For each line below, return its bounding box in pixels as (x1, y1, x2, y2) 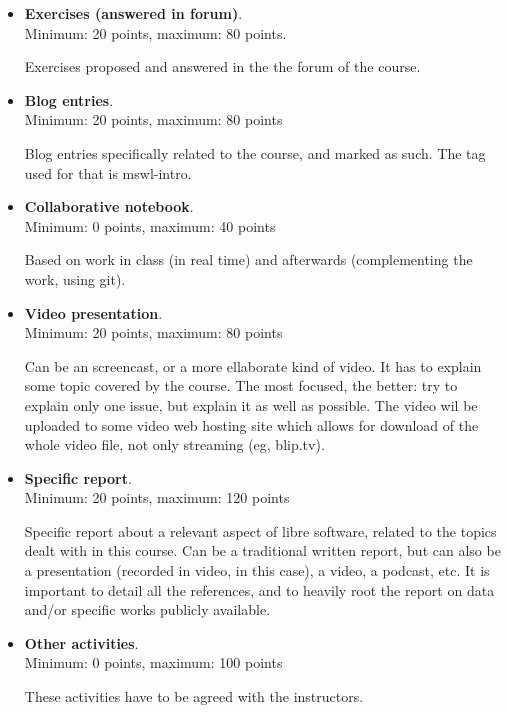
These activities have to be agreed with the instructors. (24, 686, 364, 707)
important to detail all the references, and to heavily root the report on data (24, 579, 495, 600)
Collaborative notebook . (24, 196, 194, 217)
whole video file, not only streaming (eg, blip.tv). (24, 434, 325, 455)
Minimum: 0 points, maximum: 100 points (24, 652, 283, 673)
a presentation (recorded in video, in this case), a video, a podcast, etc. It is (24, 560, 490, 581)
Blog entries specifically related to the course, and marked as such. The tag (24, 142, 486, 163)
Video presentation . (24, 302, 163, 323)
